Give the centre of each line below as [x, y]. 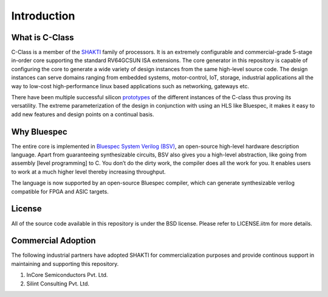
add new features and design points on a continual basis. [83, 114]
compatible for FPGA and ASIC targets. [60, 191]
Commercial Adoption [54, 241]
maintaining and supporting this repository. [65, 264]
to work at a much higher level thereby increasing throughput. [89, 172]
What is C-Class [43, 37]
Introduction [43, 16]
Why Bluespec [39, 132]
